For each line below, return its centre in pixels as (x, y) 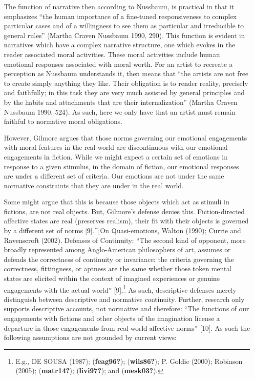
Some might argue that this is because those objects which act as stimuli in (117, 202)
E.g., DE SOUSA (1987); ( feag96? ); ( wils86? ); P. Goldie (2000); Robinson (129, 361)
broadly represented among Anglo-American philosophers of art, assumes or (117, 249)
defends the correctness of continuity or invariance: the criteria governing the (119, 259)
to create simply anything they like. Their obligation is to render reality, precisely (126, 83)
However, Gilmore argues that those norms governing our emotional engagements (126, 137)
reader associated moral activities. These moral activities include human (112, 54)
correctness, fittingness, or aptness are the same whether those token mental (118, 269)
